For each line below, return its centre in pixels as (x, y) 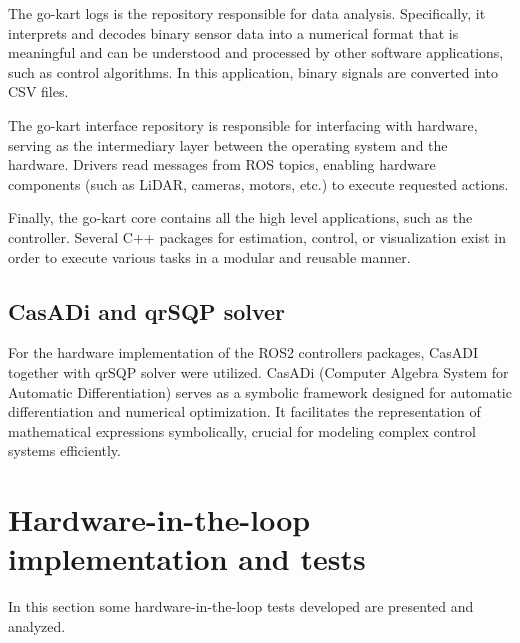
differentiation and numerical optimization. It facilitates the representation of (244, 411)
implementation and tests (187, 558)
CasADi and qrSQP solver (147, 310)
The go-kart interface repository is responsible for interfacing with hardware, (243, 124)
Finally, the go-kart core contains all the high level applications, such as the (240, 217)
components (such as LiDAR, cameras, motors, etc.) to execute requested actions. (258, 183)
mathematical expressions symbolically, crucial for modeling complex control (242, 430)
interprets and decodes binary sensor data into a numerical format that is (233, 32)
